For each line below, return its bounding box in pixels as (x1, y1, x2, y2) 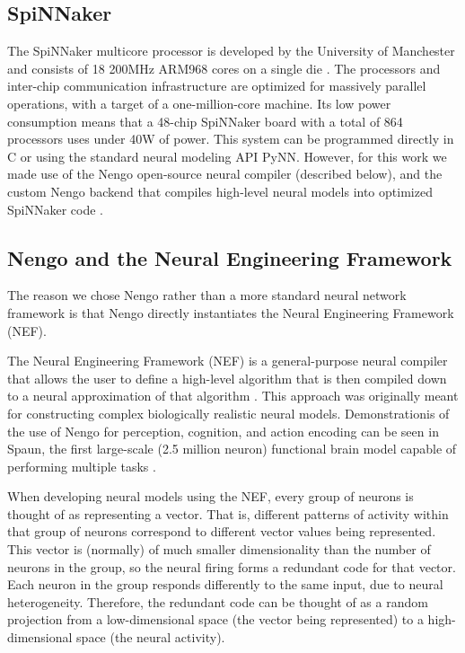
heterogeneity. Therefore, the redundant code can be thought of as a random (7, 592, 428, 611)
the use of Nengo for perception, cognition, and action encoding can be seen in (7, 421, 439, 440)
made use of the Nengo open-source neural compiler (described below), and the (7, 164, 443, 183)
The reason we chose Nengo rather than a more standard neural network (7, 286, 407, 304)
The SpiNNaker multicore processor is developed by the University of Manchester (7, 41, 455, 60)
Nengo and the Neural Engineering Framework (7, 243, 452, 271)
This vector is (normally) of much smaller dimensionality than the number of (7, 540, 431, 559)
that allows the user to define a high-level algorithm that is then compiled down (7, 368, 447, 387)
